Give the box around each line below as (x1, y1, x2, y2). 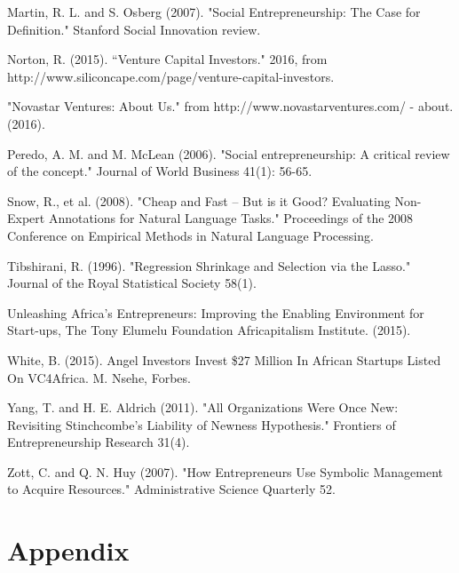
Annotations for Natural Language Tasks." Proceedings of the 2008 (48, 209, 414, 227)
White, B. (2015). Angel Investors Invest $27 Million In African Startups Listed (7, 350, 441, 369)
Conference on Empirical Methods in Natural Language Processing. (7, 226, 374, 244)
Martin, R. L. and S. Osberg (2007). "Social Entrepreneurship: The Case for (7, 3, 421, 20)
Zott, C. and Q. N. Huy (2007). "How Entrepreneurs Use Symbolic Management (7, 462, 444, 481)
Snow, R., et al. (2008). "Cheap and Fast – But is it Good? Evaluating (7, 191, 391, 210)
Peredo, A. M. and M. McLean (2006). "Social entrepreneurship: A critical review (7, 144, 450, 163)
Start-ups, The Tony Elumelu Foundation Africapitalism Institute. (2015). (7, 321, 411, 339)
